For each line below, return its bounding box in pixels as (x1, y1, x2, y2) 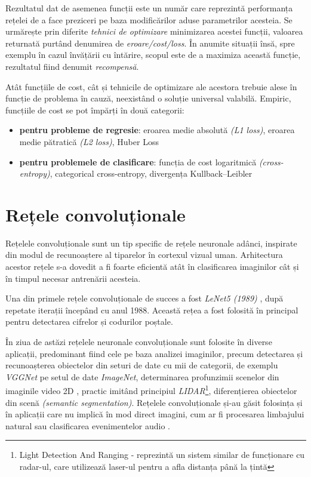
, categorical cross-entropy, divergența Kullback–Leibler (50, 167, 253, 180)
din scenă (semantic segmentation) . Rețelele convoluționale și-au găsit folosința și (5, 396, 303, 408)
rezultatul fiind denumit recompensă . (5, 60, 139, 72)
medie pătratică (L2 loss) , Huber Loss (19, 135, 159, 147)
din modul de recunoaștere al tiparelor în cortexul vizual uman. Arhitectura (5, 248, 283, 261)
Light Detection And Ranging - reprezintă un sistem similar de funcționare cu (19, 448, 305, 461)
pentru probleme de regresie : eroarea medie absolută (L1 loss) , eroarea (19, 124, 295, 136)
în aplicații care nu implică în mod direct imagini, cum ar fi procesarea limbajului (5, 408, 304, 420)
